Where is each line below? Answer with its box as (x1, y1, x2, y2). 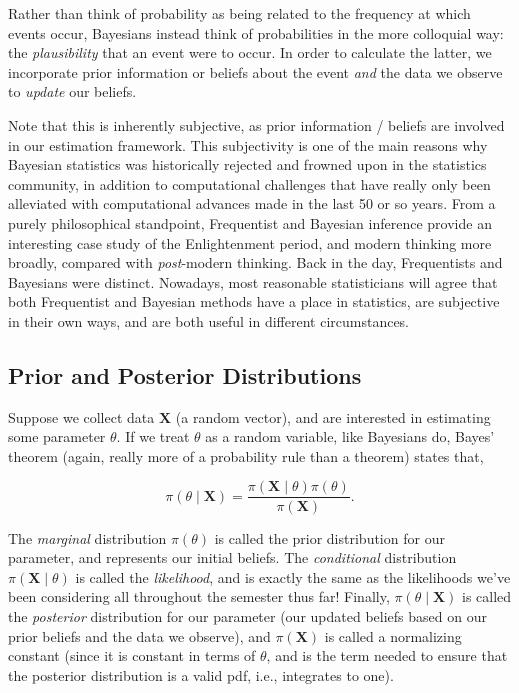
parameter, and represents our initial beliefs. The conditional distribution (8, 547, 457, 568)
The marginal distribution (8, 527, 167, 548)
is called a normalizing (324, 625, 462, 646)
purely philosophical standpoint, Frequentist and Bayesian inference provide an (8, 212, 492, 233)
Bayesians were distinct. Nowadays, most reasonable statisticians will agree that (8, 271, 498, 292)
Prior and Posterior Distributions (8, 359, 362, 390)
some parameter (8, 426, 106, 447)
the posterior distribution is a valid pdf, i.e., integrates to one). (8, 664, 394, 685)
